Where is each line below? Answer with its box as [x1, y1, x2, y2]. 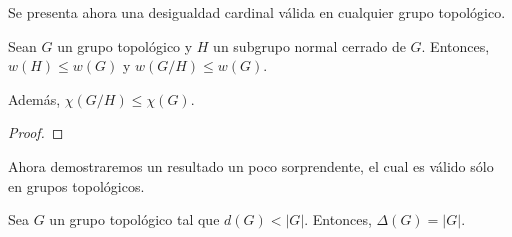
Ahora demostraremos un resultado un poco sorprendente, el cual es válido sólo [8, 155, 494, 176]
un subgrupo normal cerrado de [213, 35, 406, 56]
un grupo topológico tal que [49, 209, 220, 230]
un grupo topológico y [57, 35, 193, 56]
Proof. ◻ [8, 122, 64, 143]
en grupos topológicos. [8, 175, 145, 196]
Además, [8, 88, 61, 109]
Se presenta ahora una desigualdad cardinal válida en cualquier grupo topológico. [8, 2, 506, 22]
